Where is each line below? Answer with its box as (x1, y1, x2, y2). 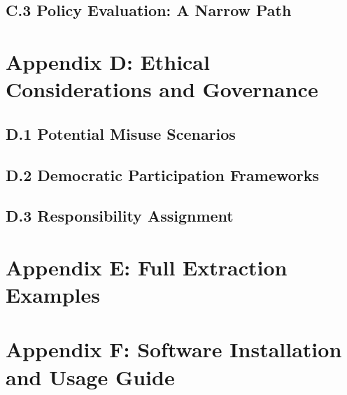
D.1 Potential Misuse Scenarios (6, 122, 236, 144)
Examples (6, 280, 100, 309)
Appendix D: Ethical (6, 47, 210, 76)
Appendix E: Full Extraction (6, 252, 288, 281)
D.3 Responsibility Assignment (6, 205, 234, 227)
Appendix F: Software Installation (6, 335, 342, 364)
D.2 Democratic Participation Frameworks (6, 164, 320, 185)
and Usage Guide (6, 362, 175, 391)
